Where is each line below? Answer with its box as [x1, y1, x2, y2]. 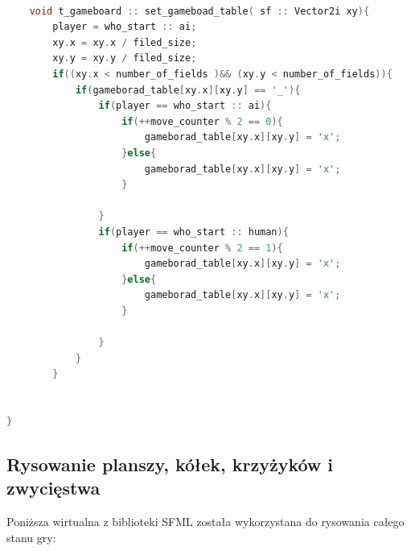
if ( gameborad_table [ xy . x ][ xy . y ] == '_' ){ [75, 84, 301, 96]
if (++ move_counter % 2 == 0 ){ [121, 115, 283, 127]
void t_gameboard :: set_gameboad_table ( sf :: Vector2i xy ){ [29, 5, 370, 17]
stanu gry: [6, 528, 56, 545]
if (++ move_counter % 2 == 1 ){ [121, 242, 283, 254]
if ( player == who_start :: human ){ [98, 226, 289, 238]
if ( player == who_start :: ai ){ [98, 100, 272, 112]
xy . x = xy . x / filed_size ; [52, 36, 197, 48]
